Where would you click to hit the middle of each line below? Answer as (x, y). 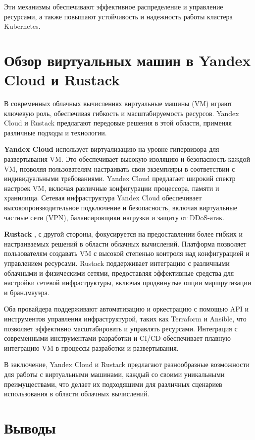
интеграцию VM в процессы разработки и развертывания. (91, 347)
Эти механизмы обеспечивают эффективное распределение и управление (114, 6)
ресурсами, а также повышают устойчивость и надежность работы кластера (118, 16)
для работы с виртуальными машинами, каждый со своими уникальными (114, 374)
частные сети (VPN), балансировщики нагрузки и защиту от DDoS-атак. (114, 217)
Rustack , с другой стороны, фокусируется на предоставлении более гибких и (123, 234)
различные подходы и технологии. (55, 132)
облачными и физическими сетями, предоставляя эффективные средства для (119, 273)
